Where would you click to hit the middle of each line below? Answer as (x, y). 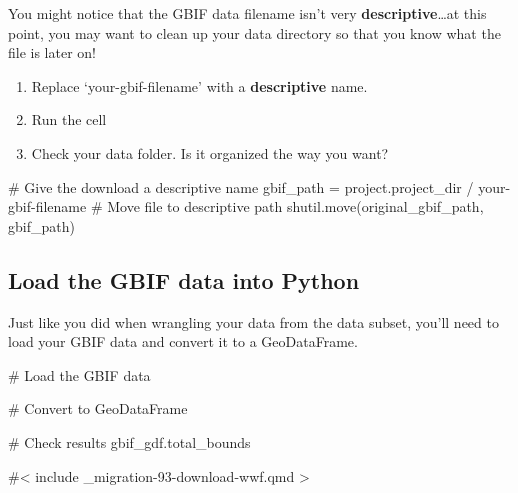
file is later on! (52, 52)
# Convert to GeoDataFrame (98, 408)
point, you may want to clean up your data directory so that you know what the (254, 32)
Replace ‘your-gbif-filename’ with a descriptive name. (199, 85)
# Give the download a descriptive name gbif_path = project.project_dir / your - (259, 186)
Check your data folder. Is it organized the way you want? (210, 152)
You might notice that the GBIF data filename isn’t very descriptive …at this (247, 13)
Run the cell (69, 119)
